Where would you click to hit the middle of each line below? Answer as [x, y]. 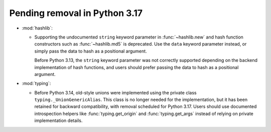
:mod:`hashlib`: [37, 28]
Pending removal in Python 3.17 [76, 13]
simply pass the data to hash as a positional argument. [91, 51]
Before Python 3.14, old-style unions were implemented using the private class [115, 92]
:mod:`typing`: [36, 83]
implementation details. [58, 120]
